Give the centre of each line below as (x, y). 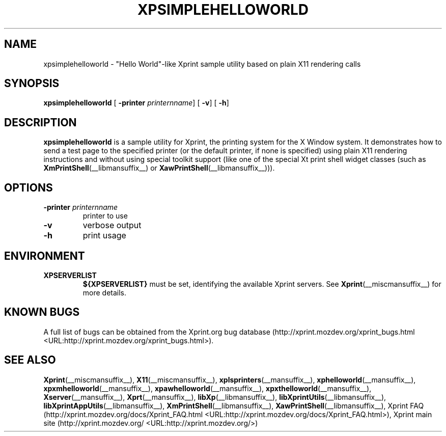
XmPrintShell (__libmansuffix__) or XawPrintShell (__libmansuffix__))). (159, 168)
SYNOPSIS (32, 84)
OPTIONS (29, 187)
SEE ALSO (30, 360)
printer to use (105, 216)
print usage (104, 236)
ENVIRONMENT (45, 256)
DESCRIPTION (40, 122)
